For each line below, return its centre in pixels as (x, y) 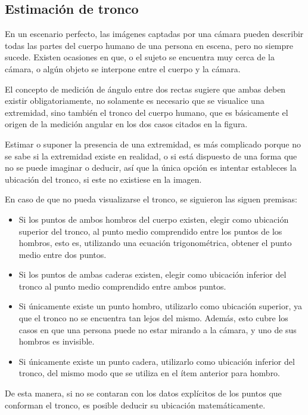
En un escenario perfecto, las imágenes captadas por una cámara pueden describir (154, 34)
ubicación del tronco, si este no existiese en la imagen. (103, 179)
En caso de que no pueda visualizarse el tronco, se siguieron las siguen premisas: (151, 199)
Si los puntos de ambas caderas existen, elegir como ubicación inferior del (153, 274)
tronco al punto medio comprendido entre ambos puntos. (122, 286)
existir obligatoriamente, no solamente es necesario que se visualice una (135, 101)
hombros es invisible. (57, 341)
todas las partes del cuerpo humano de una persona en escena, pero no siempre (149, 45)
